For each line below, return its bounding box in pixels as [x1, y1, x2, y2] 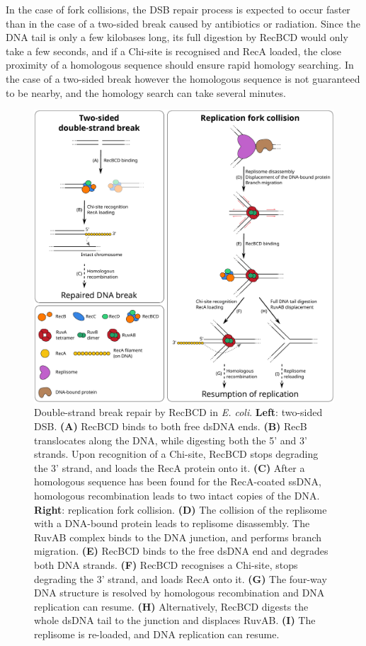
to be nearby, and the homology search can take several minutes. [6, 85, 286, 100]
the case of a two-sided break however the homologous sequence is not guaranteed [6, 71, 360, 86]
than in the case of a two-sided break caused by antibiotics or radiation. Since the [6, 16, 360, 30]
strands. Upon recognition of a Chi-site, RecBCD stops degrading [34, 446, 319, 461]
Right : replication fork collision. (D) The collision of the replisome [34, 502, 327, 517]
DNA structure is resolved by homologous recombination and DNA [34, 585, 325, 600]
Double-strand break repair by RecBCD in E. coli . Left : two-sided [34, 405, 323, 420]
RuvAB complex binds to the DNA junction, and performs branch [34, 529, 322, 544]
